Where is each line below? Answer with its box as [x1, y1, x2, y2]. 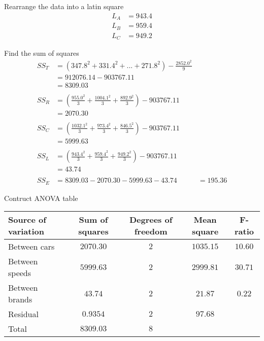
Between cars [8, 241, 55, 253]
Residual [8, 308, 39, 320]
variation [8, 225, 44, 237]
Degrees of [129, 214, 173, 226]
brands [8, 293, 32, 305]
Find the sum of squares [4, 48, 79, 58]
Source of [8, 214, 46, 226]
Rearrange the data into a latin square [4, 1, 124, 11]
